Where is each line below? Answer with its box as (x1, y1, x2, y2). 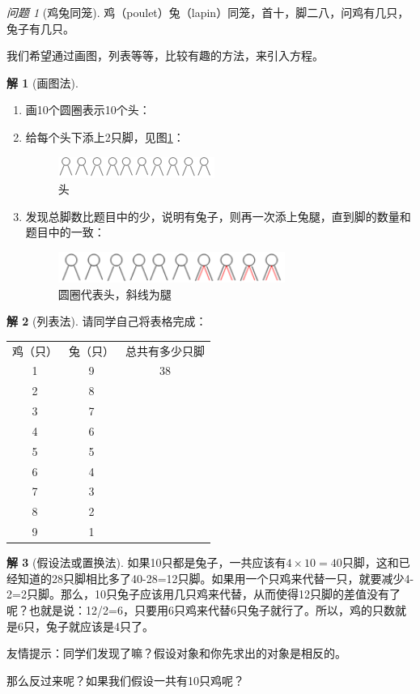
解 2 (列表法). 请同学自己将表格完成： (6, 313, 207, 330)
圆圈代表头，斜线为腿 (57, 285, 172, 302)
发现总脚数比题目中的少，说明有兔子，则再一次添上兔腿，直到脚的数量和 (25, 207, 411, 224)
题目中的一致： (25, 224, 105, 241)
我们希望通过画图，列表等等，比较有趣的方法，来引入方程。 (6, 47, 324, 64)
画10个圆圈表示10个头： (25, 101, 151, 118)
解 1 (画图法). (6, 74, 78, 91)
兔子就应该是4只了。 (45, 617, 154, 634)
